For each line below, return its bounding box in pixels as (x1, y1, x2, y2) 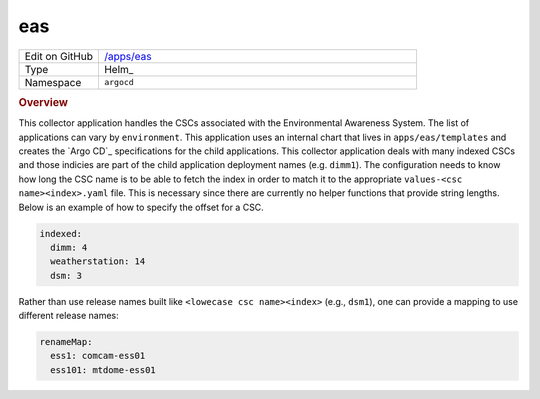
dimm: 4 (50, 241, 88, 253)
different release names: (18, 310, 119, 322)
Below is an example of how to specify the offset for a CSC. (18, 201, 264, 213)
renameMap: (39, 336, 93, 348)
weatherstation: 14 (50, 256, 146, 267)
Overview (18, 95, 69, 109)
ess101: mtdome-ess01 (50, 364, 157, 375)
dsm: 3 (50, 270, 83, 281)
